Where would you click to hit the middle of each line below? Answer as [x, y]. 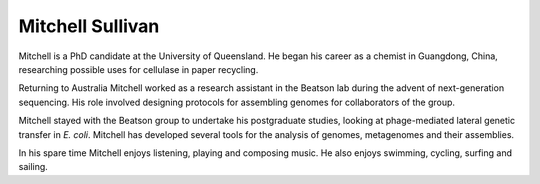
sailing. [33, 167]
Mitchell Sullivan [89, 26]
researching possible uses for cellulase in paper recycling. [138, 69]
